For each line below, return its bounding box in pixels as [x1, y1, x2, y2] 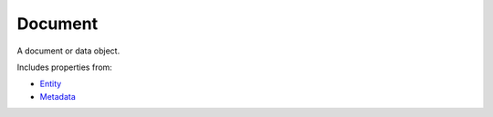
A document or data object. [16, 45, 121, 56]
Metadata [39, 91, 77, 102]
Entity [39, 78, 62, 90]
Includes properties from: [16, 62, 113, 73]
